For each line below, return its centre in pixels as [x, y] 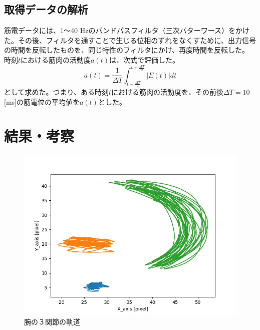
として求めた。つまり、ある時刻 [57, 92]
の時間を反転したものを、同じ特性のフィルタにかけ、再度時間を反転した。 [127, 50]
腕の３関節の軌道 [52, 322]
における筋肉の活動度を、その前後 [168, 92]
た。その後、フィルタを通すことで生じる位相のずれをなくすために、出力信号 [130, 40]
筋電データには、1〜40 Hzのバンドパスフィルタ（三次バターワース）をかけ [127, 30]
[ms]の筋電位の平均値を [42, 101]
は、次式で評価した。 [144, 59]
